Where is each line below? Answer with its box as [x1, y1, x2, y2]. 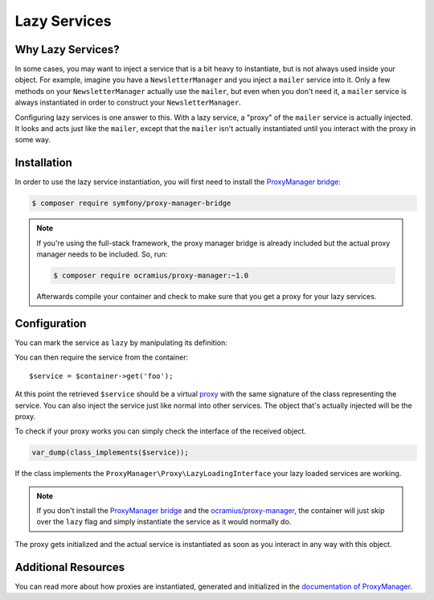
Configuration [14, 316, 87, 330]
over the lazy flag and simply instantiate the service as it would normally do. [36, 517, 292, 527]
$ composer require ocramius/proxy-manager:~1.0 [53, 271, 249, 281]
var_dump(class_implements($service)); [31, 448, 189, 458]
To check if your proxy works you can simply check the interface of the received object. [14, 426, 307, 436]
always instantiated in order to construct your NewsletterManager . [14, 97, 241, 108]
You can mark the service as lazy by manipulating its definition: [14, 338, 228, 347]
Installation [14, 156, 72, 170]
